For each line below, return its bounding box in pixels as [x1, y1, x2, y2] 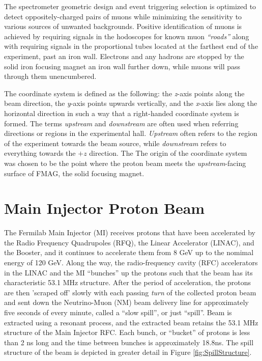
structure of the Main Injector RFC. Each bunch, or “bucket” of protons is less [4, 327, 250, 338]
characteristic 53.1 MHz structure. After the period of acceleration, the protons [4, 277, 251, 288]
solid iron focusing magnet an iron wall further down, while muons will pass [4, 61, 241, 71]
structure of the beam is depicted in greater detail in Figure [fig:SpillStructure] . [4, 347, 252, 357]
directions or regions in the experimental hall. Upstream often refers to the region [4, 128, 257, 138]
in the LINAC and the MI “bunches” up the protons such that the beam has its [4, 267, 253, 277]
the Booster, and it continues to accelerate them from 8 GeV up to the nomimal [4, 247, 254, 258]
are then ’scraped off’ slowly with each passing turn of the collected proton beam [4, 287, 256, 297]
